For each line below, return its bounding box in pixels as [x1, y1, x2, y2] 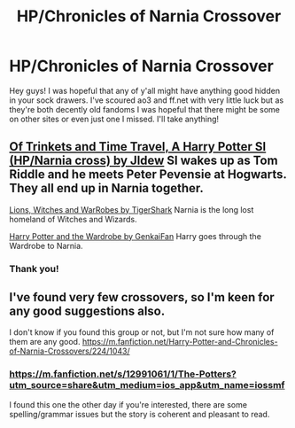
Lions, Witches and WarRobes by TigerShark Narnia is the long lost [9, 204, 254, 214]
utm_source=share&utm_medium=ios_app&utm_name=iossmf [9, 379, 285, 392]
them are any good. [9, 337, 81, 347]
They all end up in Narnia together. [9, 181, 204, 196]
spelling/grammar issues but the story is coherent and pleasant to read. [9, 409, 270, 419]
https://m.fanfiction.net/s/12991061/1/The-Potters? [9, 368, 237, 380]
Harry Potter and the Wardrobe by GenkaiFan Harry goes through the [9, 230, 261, 241]
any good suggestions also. [9, 304, 166, 319]
